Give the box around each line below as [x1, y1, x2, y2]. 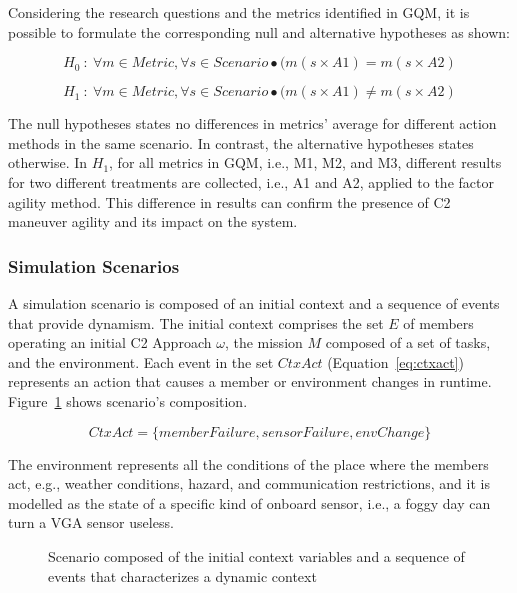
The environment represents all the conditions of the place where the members [8, 453, 489, 474]
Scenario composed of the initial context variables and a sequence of [48, 545, 465, 566]
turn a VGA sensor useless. [8, 512, 174, 533]
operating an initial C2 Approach [8, 332, 212, 353]
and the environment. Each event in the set [8, 351, 274, 372]
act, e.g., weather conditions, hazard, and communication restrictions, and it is [8, 473, 490, 494]
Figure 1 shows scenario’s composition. [8, 390, 248, 411]
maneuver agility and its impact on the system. [8, 211, 298, 232]
